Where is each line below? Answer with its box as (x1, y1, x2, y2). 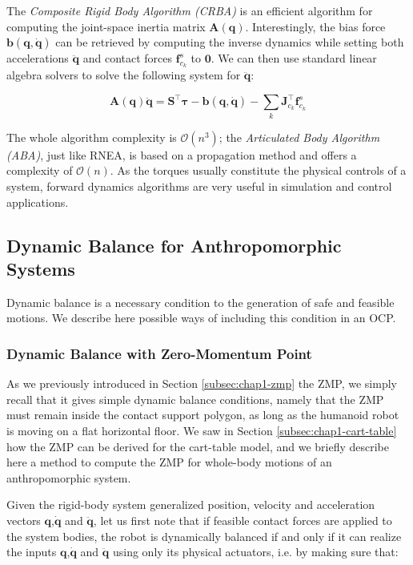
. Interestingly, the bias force (245, 18, 386, 34)
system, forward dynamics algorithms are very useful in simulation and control (6, 178, 392, 194)
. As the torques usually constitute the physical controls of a (110, 162, 407, 179)
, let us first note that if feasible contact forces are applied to (93, 511, 392, 528)
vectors (6, 511, 41, 528)
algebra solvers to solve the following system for (6, 67, 241, 83)
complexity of (6, 162, 73, 179)
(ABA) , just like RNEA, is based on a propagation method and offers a (6, 146, 357, 163)
